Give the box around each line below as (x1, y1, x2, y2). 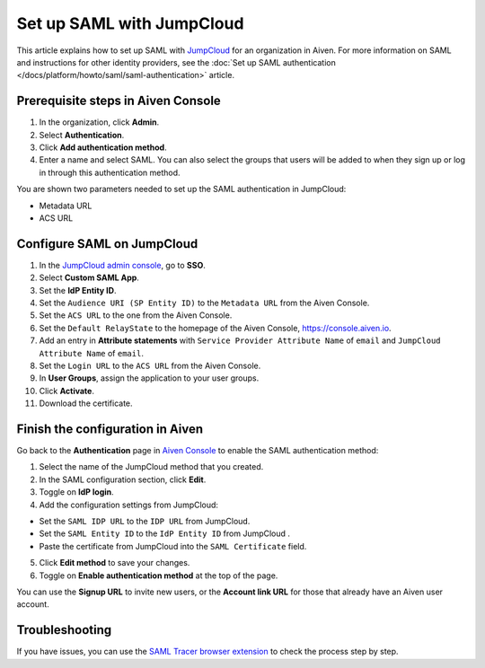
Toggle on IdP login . (39, 487, 114, 497)
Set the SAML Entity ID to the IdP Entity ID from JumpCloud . (39, 528, 291, 539)
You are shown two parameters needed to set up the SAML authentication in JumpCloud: (16, 184, 347, 195)
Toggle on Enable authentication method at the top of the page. (39, 570, 278, 581)
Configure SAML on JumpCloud (16, 236, 198, 251)
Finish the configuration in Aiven (16, 421, 204, 436)
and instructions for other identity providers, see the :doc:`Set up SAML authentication (16, 57, 336, 67)
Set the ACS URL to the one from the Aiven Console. (39, 310, 233, 321)
